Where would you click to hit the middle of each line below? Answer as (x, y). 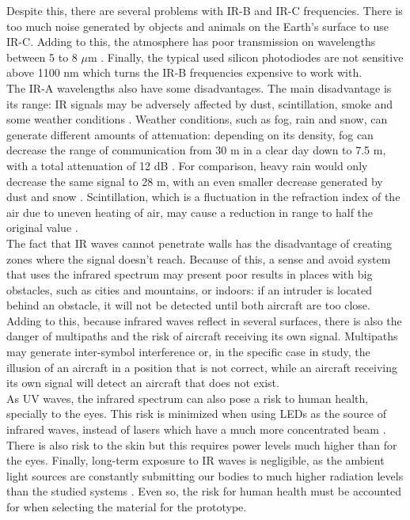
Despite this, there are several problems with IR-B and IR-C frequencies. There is (205, 10)
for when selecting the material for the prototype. (127, 507)
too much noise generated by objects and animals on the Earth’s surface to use (197, 26)
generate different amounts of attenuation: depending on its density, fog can (190, 134)
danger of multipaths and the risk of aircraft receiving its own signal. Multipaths (202, 336)
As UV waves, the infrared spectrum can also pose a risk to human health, (188, 398)
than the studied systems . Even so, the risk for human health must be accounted (204, 491)
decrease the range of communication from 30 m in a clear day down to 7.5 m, (196, 150)
